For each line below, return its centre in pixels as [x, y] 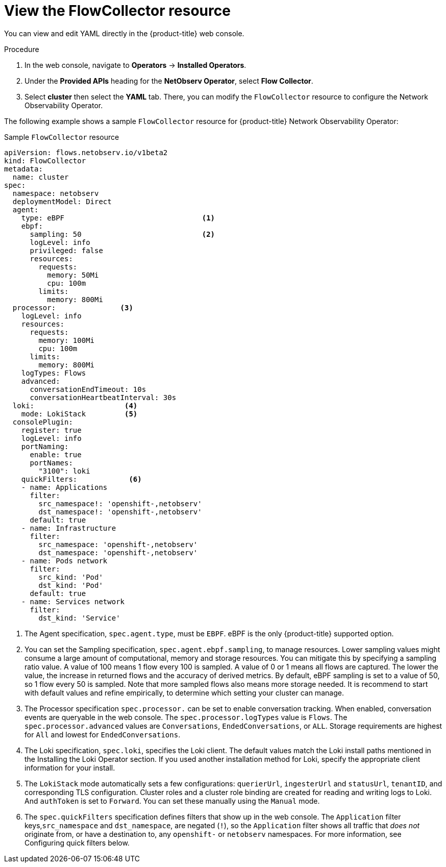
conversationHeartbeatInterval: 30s [103, 397]
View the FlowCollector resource [117, 11]
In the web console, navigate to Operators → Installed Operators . [135, 65]
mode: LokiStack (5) [79, 414]
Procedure [22, 49]
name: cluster [41, 177]
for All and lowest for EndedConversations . [103, 734]
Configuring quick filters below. [77, 843]
